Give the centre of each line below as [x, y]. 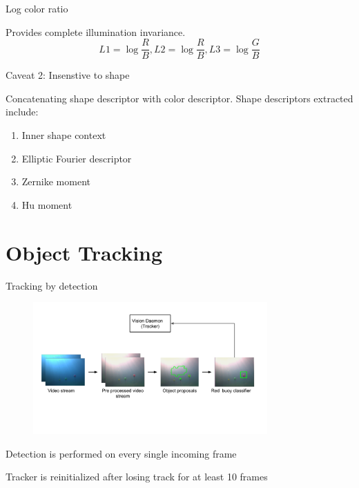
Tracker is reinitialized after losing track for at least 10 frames [137, 477]
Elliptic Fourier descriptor [77, 158]
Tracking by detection [52, 285]
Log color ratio [37, 8]
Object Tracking [84, 252]
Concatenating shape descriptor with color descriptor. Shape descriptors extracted [179, 98]
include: [22, 112]
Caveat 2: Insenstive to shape [68, 75]
